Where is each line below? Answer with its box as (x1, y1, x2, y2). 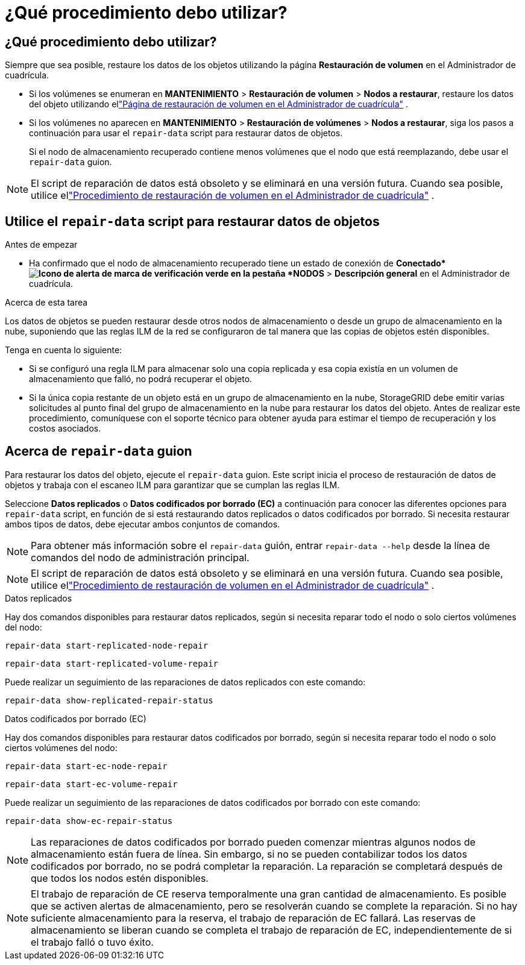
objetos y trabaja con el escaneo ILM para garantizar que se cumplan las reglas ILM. (5, 479, 340, 490)
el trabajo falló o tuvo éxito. (31, 935, 154, 948)
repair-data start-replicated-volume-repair (5, 658, 219, 668)
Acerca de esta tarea (5, 297, 88, 308)
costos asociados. (29, 423, 101, 434)
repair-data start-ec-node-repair (5, 761, 168, 771)
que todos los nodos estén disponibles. (31, 872, 209, 884)
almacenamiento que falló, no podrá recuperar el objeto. (29, 374, 253, 385)
